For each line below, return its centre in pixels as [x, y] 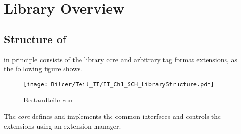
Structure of [35, 39]
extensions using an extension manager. [63, 126]
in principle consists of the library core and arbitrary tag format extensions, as [121, 59]
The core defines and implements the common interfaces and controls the [112, 116]
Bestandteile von [48, 100]
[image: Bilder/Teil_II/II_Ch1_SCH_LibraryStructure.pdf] [119, 84]
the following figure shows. [43, 69]
